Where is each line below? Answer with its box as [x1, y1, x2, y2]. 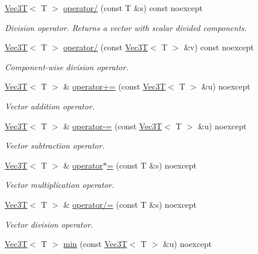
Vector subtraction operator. [5, 139, 105, 152]
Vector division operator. [5, 218, 93, 230]
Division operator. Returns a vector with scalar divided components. [5, 21, 247, 33]
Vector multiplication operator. [5, 179, 114, 191]
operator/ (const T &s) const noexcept [63, 2, 203, 13]
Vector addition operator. [5, 99, 95, 112]
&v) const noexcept [184, 41, 254, 53]
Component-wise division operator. [5, 60, 129, 73]
